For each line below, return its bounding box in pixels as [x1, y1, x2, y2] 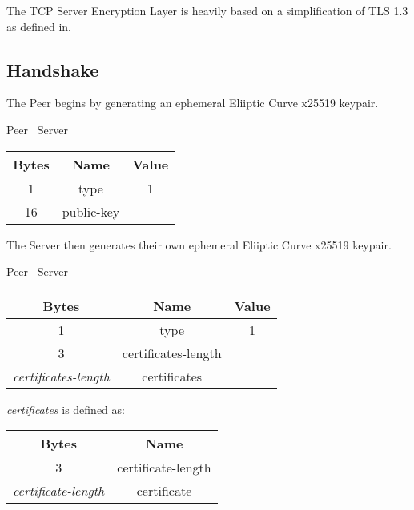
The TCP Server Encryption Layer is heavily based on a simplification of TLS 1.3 [6, 2, 408, 18]
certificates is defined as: [6, 400, 125, 417]
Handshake [6, 57, 99, 82]
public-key [62, 201, 120, 221]
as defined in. [6, 18, 71, 34]
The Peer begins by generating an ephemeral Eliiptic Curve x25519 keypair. [6, 94, 379, 111]
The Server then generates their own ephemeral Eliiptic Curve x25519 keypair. [6, 236, 392, 253]
